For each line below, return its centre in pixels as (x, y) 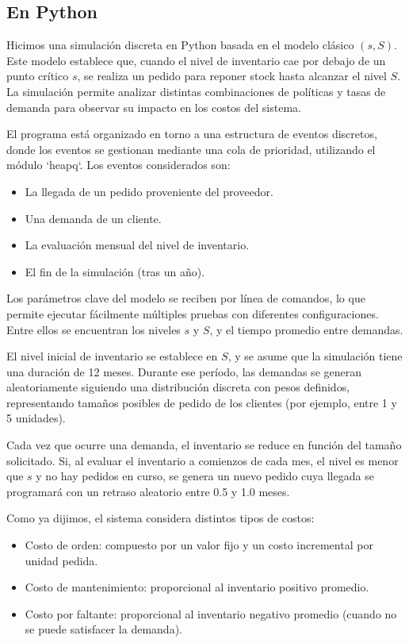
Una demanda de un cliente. (93, 218)
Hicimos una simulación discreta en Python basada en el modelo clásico (180, 45)
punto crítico (38, 76)
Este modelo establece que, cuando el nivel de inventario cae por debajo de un (196, 60)
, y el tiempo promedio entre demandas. (306, 329)
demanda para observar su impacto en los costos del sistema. (154, 107)
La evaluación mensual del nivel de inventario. (137, 245)
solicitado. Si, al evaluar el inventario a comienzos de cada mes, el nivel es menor (203, 460)
